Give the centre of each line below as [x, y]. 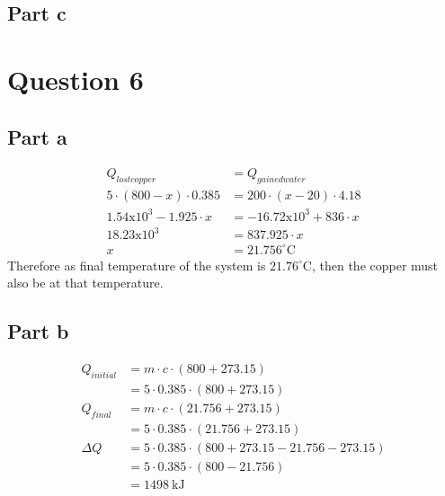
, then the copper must [375, 265]
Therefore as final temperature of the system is [137, 265]
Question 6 [76, 79]
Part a [37, 136]
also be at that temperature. [85, 283]
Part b [38, 331]
